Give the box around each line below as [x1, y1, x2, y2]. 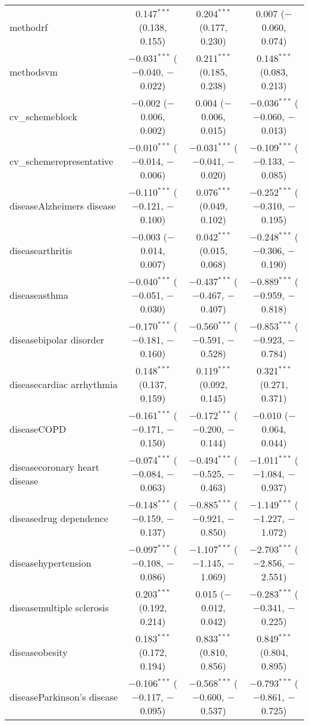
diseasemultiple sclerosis [10, 601, 109, 614]
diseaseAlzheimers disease [10, 199, 116, 212]
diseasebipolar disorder [10, 333, 105, 346]
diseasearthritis [10, 243, 72, 257]
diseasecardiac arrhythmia [10, 377, 118, 391]
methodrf [10, 20, 48, 34]
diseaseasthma [10, 288, 68, 302]
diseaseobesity [10, 645, 68, 659]
